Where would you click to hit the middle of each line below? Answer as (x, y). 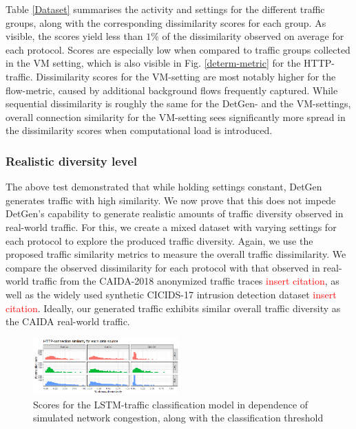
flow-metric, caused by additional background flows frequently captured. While (172, 90)
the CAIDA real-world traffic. (68, 321)
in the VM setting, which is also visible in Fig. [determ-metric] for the (153, 63)
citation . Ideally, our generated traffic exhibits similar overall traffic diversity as (173, 308)
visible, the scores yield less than (74, 36)
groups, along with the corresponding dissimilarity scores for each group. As (166, 22)
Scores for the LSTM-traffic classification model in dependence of (171, 404)
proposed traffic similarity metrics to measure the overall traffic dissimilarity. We (176, 254)
